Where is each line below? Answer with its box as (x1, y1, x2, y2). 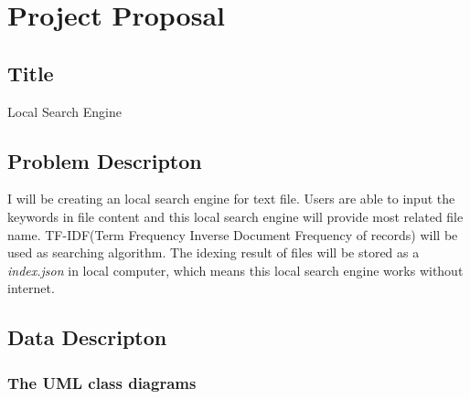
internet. (7, 278, 55, 298)
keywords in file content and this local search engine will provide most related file (7, 206, 464, 226)
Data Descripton (7, 323, 167, 352)
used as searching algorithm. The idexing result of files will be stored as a (7, 243, 420, 262)
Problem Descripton (7, 146, 202, 174)
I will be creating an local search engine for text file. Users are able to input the (7, 189, 455, 208)
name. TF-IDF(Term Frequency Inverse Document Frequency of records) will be (7, 225, 458, 244)
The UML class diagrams (7, 371, 197, 394)
